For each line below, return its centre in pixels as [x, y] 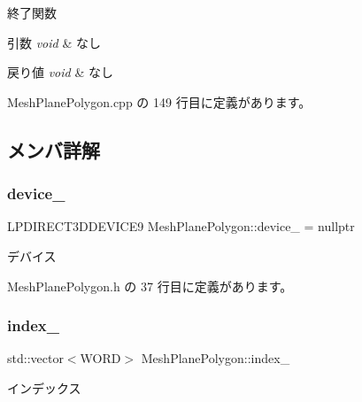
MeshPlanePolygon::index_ [216, 358]
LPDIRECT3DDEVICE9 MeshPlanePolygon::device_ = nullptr [181, 226]
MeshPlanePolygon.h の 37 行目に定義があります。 [150, 286]
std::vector [35, 358]
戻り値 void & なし [60, 72]
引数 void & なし [54, 42]
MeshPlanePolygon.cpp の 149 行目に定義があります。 [159, 101]
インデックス [44, 387]
